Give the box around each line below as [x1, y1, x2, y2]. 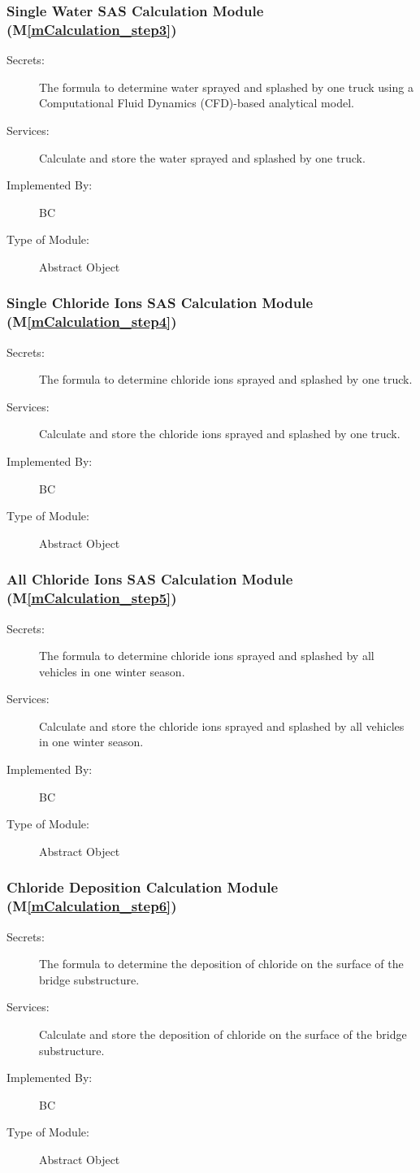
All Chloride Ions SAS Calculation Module [6, 569, 293, 589]
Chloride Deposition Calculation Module [6, 877, 279, 897]
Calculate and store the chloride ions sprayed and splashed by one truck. [39, 425, 401, 442]
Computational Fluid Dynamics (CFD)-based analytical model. [39, 94, 354, 111]
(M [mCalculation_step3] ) [6, 19, 177, 39]
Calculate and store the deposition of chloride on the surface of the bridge [39, 1025, 407, 1042]
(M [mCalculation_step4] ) [6, 311, 177, 332]
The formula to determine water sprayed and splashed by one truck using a [39, 78, 414, 95]
